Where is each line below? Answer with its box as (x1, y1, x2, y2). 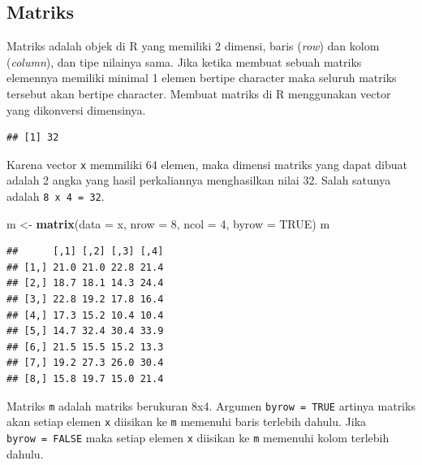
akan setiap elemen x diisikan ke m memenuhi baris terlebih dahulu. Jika (6, 413, 367, 430)
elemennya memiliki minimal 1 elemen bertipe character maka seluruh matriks (6, 69, 397, 86)
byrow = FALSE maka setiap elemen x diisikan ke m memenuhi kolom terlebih (6, 428, 390, 445)
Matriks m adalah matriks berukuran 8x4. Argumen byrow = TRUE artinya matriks (6, 397, 416, 414)
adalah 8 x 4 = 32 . (6, 188, 105, 205)
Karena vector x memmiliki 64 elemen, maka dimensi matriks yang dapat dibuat (6, 155, 407, 172)
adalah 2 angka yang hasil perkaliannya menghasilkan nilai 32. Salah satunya (6, 172, 391, 189)
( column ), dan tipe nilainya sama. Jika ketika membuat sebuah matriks (6, 53, 362, 70)
